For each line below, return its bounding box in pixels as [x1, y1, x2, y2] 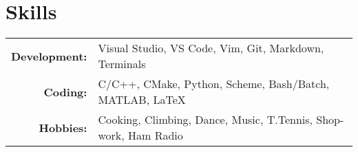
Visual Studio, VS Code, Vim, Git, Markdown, [98, 40, 324, 56]
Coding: [43, 83, 87, 100]
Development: [11, 47, 87, 64]
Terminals [98, 56, 146, 72]
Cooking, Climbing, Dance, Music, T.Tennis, [98, 111, 313, 128]
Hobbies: [39, 119, 87, 135]
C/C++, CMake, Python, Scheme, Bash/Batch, [98, 76, 330, 92]
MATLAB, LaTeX [98, 91, 186, 108]
